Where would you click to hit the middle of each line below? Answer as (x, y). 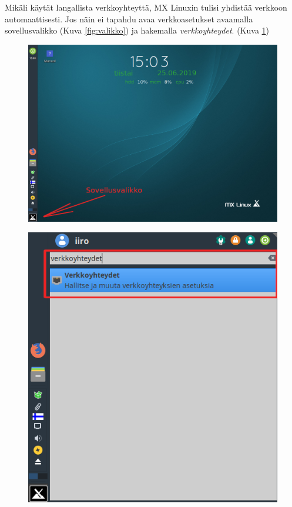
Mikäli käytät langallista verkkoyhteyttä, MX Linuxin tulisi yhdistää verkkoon (146, 7)
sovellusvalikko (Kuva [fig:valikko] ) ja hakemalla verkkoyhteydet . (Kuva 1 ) (137, 30)
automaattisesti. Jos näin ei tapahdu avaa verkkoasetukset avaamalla (129, 19)
